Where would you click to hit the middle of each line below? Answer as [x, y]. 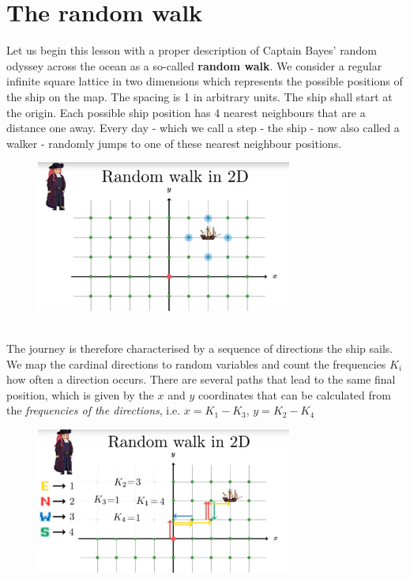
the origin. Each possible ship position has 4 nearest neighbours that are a [186, 112]
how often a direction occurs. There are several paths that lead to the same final [201, 379]
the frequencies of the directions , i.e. [94, 410]
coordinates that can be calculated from [294, 394]
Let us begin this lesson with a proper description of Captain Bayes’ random [192, 50]
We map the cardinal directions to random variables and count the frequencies [196, 363]
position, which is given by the [80, 394]
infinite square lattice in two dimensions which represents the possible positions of [205, 81]
